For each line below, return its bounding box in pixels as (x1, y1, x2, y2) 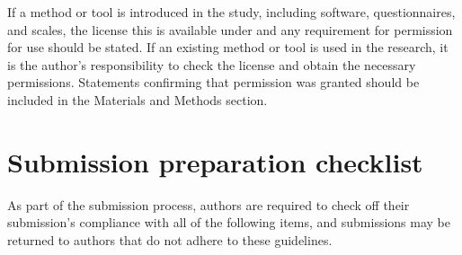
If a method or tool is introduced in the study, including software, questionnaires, (7, 3, 456, 21)
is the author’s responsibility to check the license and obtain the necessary (7, 55, 416, 74)
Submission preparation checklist (7, 143, 423, 180)
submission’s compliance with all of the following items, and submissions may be (7, 213, 451, 232)
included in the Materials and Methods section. (7, 90, 268, 109)
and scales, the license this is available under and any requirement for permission (7, 20, 453, 39)
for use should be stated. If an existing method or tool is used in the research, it (7, 38, 449, 57)
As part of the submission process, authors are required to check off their (7, 195, 410, 214)
